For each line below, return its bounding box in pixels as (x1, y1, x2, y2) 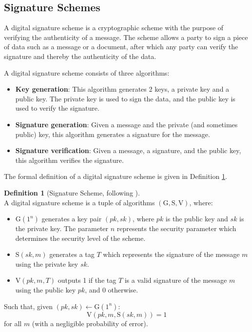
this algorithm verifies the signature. (15, 155, 124, 165)
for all (4, 318, 22, 328)
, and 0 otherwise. (85, 285, 138, 295)
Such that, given (4, 301, 53, 311)
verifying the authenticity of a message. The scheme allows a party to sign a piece (4, 32, 248, 42)
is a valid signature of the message (124, 275, 227, 285)
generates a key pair (41, 214, 102, 224)
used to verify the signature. (15, 103, 99, 113)
